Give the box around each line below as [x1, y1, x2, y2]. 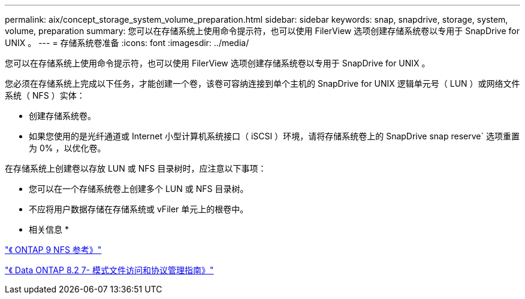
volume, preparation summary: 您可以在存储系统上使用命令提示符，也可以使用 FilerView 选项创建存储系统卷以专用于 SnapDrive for [5, 26, 520, 36]
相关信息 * [29, 224, 69, 234]
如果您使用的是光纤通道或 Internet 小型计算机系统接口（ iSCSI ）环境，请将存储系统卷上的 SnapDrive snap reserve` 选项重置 [29, 131, 520, 141]
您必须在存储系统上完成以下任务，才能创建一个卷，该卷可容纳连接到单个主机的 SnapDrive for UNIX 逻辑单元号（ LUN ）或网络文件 [5, 78, 520, 89]
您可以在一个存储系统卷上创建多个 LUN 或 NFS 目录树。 [29, 184, 249, 194]
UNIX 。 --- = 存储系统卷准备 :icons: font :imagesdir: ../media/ [5, 38, 249, 48]
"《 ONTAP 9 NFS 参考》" [5, 245, 102, 255]
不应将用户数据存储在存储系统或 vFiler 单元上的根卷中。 [29, 204, 249, 214]
